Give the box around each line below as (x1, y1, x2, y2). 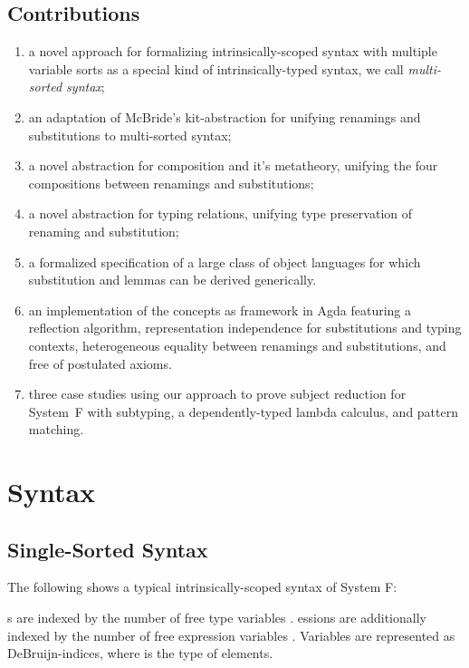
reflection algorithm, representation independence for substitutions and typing (28, 318, 462, 337)
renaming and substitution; (28, 221, 179, 240)
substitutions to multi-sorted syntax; (28, 125, 232, 144)
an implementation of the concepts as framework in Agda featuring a (28, 300, 412, 319)
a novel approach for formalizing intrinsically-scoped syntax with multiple (28, 42, 437, 61)
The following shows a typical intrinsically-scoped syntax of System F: (7, 577, 397, 596)
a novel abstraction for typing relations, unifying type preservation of (28, 204, 413, 223)
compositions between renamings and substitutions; (28, 173, 314, 192)
